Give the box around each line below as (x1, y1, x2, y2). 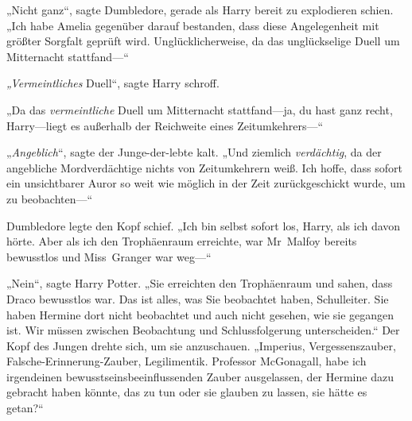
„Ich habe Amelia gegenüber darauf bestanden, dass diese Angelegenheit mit (6, 17, 379, 33)
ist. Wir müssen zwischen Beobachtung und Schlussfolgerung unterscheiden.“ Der (6, 322, 400, 338)
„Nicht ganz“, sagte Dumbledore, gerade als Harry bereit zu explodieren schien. (6, 2, 394, 17)
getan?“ (6, 400, 44, 416)
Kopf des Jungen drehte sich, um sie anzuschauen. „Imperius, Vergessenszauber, (6, 337, 396, 353)
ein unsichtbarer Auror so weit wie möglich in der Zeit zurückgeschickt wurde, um (6, 175, 406, 191)
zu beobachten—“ (6, 190, 93, 207)
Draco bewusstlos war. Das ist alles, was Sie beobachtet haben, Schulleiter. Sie (6, 290, 389, 307)
